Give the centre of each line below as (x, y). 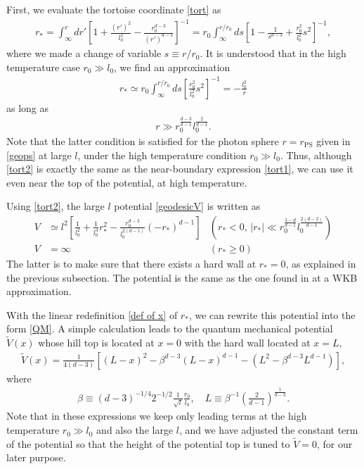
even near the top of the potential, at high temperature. (127, 182)
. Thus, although (316, 155)
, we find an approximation (172, 67)
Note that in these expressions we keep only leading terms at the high (157, 416)
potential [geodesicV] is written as (187, 206)
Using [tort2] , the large (56, 206)
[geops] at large (39, 155)
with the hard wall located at (247, 343)
